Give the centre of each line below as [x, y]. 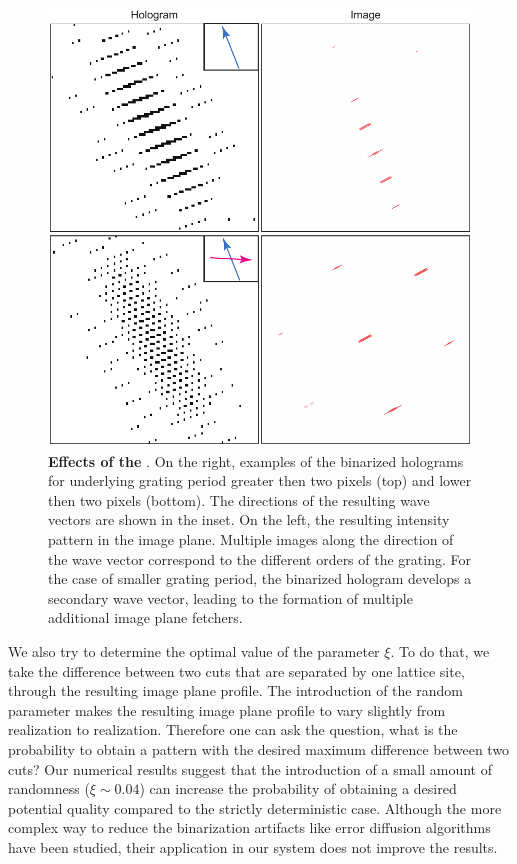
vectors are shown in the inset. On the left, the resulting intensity [249, 519]
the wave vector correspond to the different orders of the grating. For [259, 558]
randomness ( [49, 788]
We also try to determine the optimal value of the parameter [194, 651]
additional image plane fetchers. [145, 617]
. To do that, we [440, 651]
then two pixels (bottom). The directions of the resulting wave [239, 499]
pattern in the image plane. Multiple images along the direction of [251, 539]
